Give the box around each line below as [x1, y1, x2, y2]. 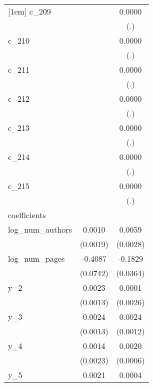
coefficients [8, 209, 46, 221]
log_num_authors [8, 224, 72, 235]
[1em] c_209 [8, 6, 51, 17]
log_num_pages [8, 253, 65, 264]
